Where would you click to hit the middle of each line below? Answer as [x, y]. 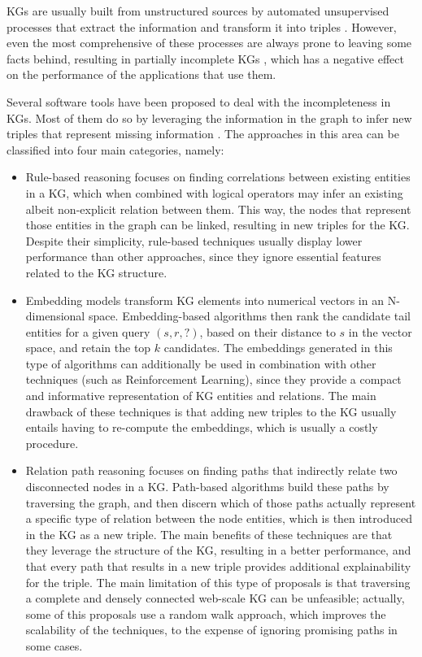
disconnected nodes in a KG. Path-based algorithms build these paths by [207, 487]
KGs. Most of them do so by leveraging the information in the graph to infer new [209, 117]
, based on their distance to [268, 331]
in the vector [380, 331]
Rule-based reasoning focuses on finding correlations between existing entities [218, 177]
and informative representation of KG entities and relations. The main [201, 396]
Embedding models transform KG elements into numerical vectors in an [204, 300]
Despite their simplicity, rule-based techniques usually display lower [194, 240]
